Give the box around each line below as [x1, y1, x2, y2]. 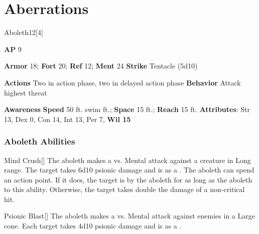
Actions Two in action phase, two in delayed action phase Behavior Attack [4, 77, 241, 87]
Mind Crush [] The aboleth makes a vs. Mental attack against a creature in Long [4, 154, 251, 165]
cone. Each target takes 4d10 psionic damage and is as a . [4, 220, 182, 231]
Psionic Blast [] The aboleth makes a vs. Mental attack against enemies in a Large [4, 210, 255, 221]
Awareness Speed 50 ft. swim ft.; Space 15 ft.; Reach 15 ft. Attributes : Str [4, 104, 250, 114]
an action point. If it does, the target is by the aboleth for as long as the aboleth [4, 174, 252, 184]
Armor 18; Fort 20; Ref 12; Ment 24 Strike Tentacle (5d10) [4, 60, 198, 71]
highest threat [4, 87, 47, 97]
